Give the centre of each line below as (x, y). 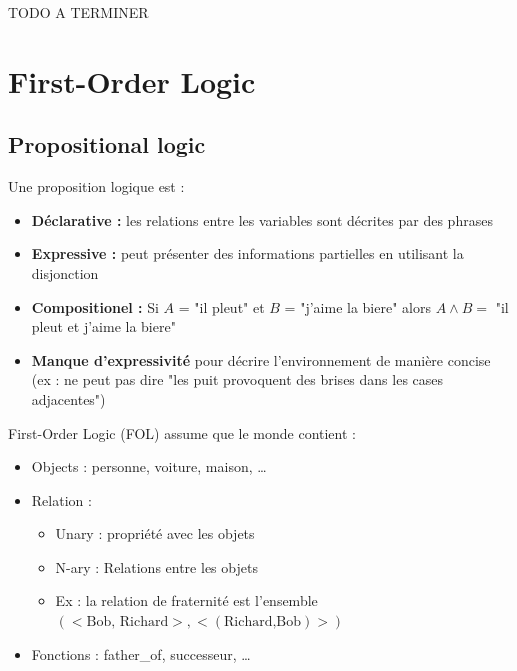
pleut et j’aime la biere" (103, 326)
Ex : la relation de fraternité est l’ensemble (186, 600)
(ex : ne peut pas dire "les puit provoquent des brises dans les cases (237, 379)
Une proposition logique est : (96, 186)
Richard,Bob (262, 622)
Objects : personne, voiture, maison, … (149, 466)
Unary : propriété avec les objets (155, 533)
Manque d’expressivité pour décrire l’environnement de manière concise (261, 359)
